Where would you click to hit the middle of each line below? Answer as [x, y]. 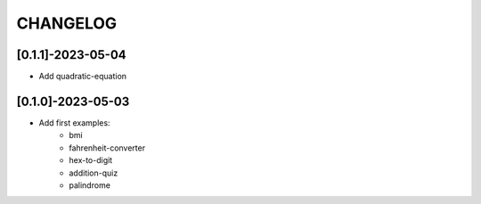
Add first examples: [74, 122]
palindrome [90, 185]
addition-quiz [94, 173]
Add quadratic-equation [83, 77]
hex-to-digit [91, 160]
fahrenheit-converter [107, 148]
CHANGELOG [67, 23]
